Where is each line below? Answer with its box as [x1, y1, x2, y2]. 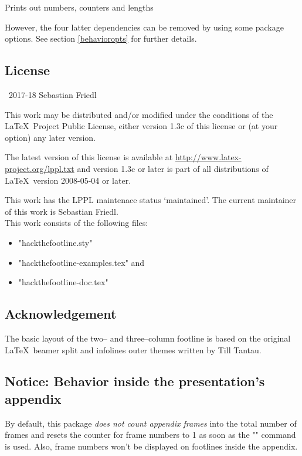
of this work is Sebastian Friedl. [5, 205, 118, 217]
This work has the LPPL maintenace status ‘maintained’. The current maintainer [5, 194, 297, 206]
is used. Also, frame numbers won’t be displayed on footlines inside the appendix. [5, 440, 298, 452]
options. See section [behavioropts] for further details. [5, 32, 197, 45]
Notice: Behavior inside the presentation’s [5, 372, 265, 390]
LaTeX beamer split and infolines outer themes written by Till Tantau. [5, 343, 262, 356]
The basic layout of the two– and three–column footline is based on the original [5, 332, 291, 344]
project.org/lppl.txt [5, 162, 74, 174]
